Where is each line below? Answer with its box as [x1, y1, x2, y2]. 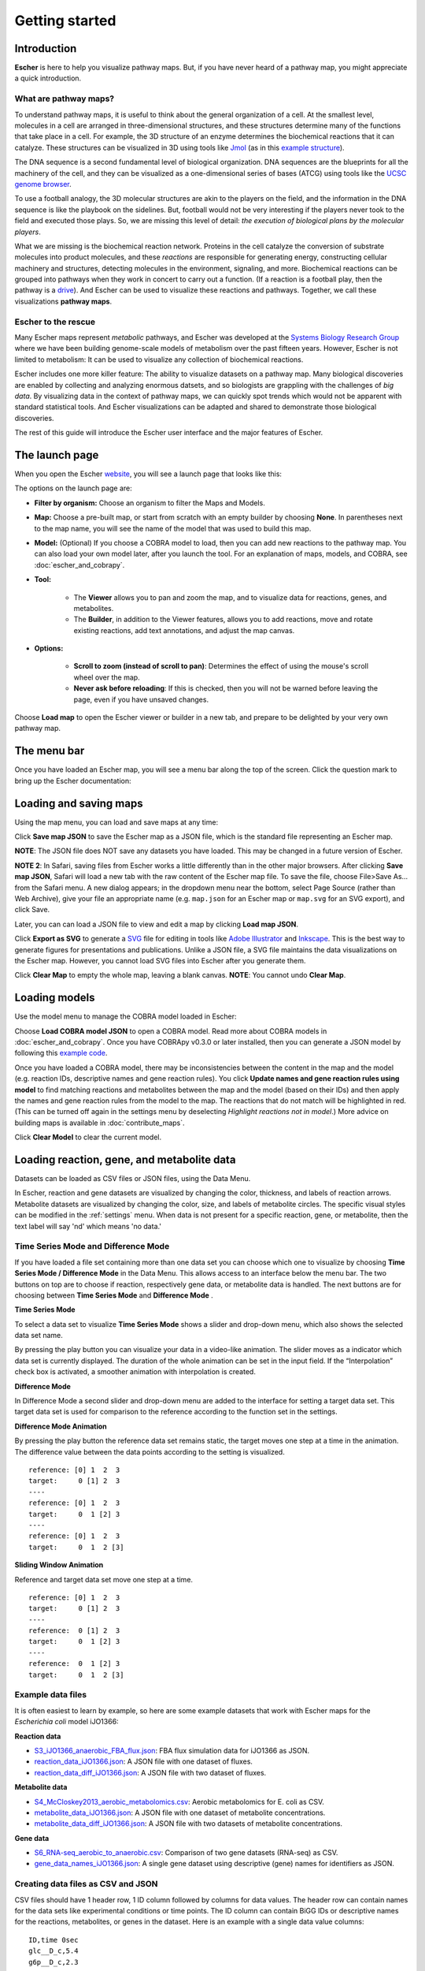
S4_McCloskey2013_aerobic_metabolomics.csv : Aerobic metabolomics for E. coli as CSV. [34, 1797, 324, 1806]
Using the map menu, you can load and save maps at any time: [14, 817, 219, 827]
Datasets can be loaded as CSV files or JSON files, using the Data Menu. [14, 1174, 251, 1183]
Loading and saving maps [14, 796, 143, 810]
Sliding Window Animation [14, 1560, 104, 1570]
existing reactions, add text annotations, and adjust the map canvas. [73, 625, 295, 635]
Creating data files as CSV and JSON [14, 1879, 158, 1890]
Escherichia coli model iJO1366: [14, 1717, 119, 1727]
